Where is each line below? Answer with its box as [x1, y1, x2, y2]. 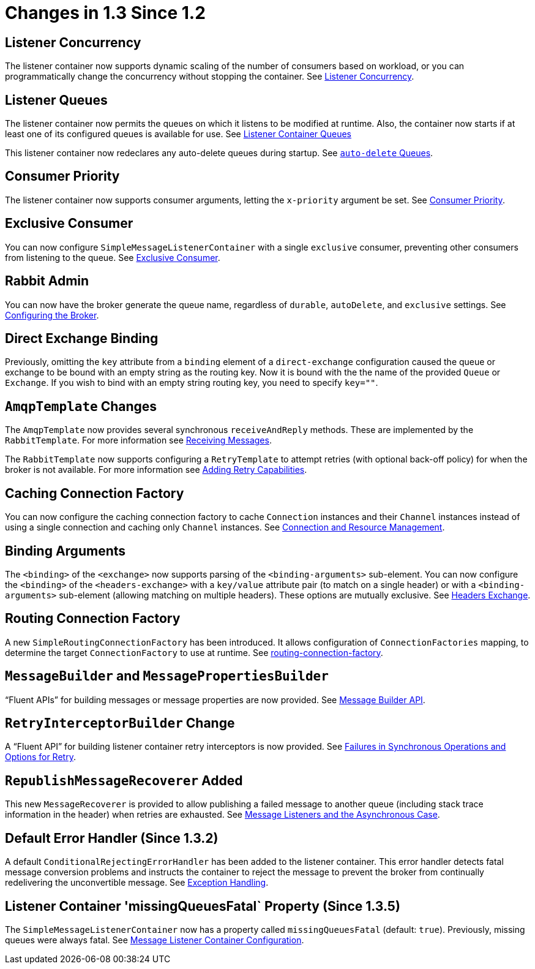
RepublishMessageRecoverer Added [5, 772, 243, 788]
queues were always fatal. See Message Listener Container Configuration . [5, 934, 304, 945]
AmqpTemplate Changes [5, 398, 157, 414]
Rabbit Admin [5, 273, 89, 289]
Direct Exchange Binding [5, 330, 159, 346]
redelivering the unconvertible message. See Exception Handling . [5, 877, 269, 888]
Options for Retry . [5, 752, 76, 763]
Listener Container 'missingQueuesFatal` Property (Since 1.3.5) [5, 898, 400, 914]
